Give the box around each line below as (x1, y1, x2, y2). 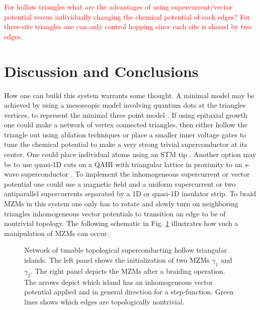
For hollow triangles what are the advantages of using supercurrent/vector (4, 2, 233, 12)
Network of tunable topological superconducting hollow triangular (24, 245, 227, 255)
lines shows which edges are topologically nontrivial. (24, 296, 185, 306)
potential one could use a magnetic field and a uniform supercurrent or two (4, 178, 236, 189)
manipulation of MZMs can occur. (4, 227, 109, 238)
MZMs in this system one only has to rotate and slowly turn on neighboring (4, 198, 238, 209)
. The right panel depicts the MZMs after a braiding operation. (30, 265, 225, 276)
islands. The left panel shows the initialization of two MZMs (24, 255, 210, 265)
